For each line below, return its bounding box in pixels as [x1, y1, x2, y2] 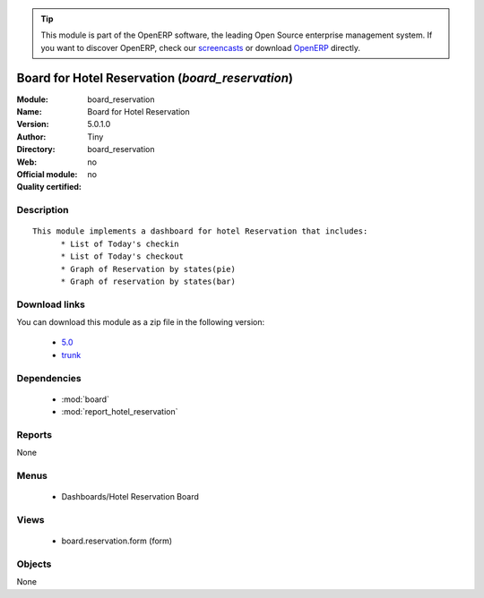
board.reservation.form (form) [61, 535, 173, 546]
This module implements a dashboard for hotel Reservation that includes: [32, 226, 368, 236]
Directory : [16, 144, 56, 155]
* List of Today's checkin [60, 238, 179, 249]
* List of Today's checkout [60, 252, 184, 261]
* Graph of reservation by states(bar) [60, 276, 237, 286]
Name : [16, 107, 42, 117]
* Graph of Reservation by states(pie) [60, 264, 237, 274]
